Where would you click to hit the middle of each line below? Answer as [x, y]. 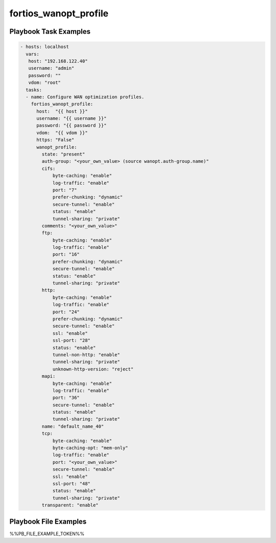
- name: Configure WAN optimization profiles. [85, 97]
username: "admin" [51, 68]
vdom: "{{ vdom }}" [62, 133]
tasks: [34, 90]
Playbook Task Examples [50, 31]
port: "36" [66, 398]
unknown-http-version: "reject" [93, 369]
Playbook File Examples [48, 521]
